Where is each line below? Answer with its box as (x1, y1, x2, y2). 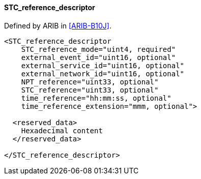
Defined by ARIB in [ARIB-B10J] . (4, 21, 111, 30)
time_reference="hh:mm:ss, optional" (21, 94, 171, 102)
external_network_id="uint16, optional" (21, 69, 185, 78)
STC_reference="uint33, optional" (21, 85, 159, 94)
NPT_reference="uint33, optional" (21, 77, 159, 86)
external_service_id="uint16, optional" (21, 61, 185, 70)
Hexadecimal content (21, 126, 103, 135)
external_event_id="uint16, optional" (21, 53, 176, 62)
